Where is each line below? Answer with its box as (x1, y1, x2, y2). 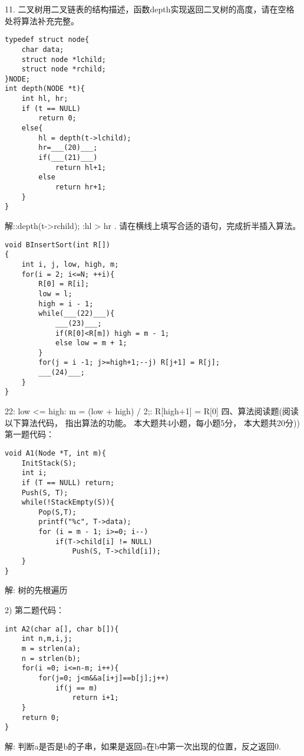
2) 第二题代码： (5, 604, 65, 616)
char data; (21, 45, 64, 54)
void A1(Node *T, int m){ (5, 449, 106, 457)
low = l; (38, 289, 72, 298)
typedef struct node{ (5, 35, 90, 44)
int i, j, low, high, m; (21, 260, 119, 269)
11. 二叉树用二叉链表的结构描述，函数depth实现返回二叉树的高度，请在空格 (5, 3, 295, 15)
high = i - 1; (38, 299, 94, 308)
